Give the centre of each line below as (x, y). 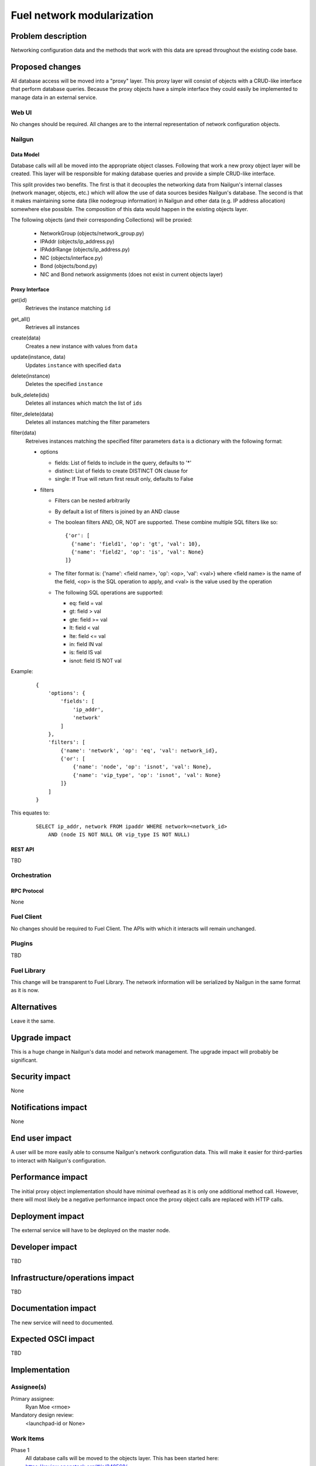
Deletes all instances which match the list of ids (84, 403)
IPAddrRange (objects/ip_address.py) (85, 250)
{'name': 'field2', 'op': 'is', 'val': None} (138, 552)
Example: (22, 671)
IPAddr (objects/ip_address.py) (77, 241)
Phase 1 (20, 1450)
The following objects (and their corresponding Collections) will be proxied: (102, 220)
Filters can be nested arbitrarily (92, 501)
